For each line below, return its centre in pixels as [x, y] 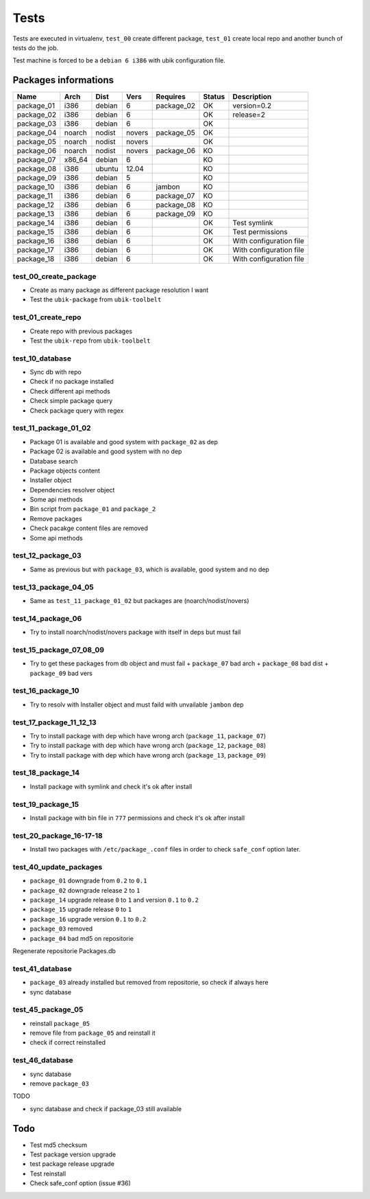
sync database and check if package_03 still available [106, 1108]
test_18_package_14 [46, 773]
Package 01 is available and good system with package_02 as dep [124, 442]
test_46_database [43, 1060]
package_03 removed [61, 929]
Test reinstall [48, 1174]
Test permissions [260, 232]
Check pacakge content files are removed [89, 528]
